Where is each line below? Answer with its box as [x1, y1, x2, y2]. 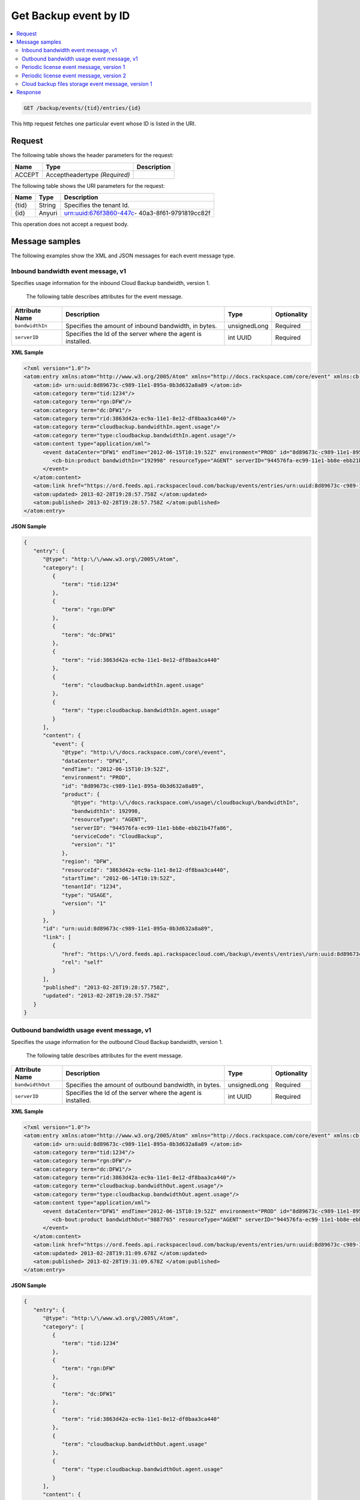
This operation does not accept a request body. [11, 220, 129, 227]
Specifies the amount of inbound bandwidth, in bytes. [65, 322, 217, 330]
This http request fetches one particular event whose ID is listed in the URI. [11, 120, 196, 127]
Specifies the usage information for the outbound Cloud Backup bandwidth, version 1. [11, 1038, 223, 1045]
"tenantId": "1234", [61, 883, 122, 890]
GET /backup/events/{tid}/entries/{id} [23, 105, 141, 112]
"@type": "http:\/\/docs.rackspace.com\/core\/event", [61, 749, 227, 756]
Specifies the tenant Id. [64, 201, 130, 209]
